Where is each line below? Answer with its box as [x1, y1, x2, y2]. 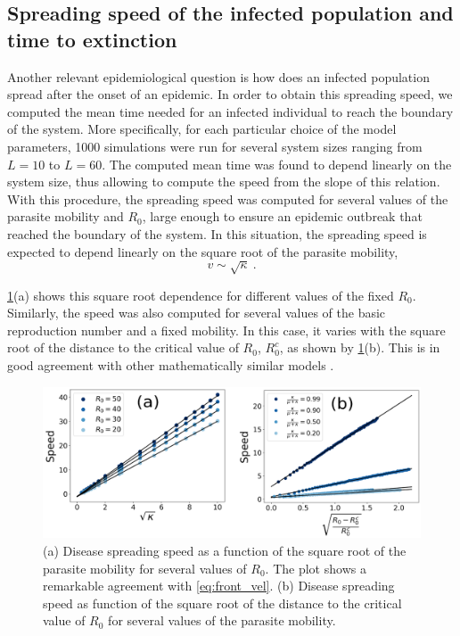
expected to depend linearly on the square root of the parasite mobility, [7, 242, 398, 260]
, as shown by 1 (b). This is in [279, 338, 440, 357]
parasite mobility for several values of [43, 558, 247, 577]
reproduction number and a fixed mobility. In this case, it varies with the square [7, 320, 446, 339]
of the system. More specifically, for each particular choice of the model [7, 120, 397, 138]
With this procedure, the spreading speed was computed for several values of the [7, 189, 448, 208]
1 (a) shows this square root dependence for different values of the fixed [7, 285, 394, 304]
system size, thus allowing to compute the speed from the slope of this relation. [7, 172, 440, 191]
